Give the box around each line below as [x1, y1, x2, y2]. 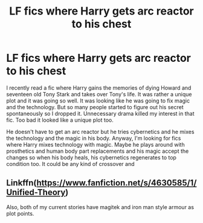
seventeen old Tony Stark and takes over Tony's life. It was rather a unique [6, 90, 192, 98]
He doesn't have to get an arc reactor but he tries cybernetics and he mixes [6, 128, 195, 135]
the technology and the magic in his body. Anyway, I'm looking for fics [6, 135, 181, 142]
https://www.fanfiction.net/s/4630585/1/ [36, 178, 197, 188]
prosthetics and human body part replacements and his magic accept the [6, 147, 189, 155]
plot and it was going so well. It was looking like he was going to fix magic [6, 97, 190, 104]
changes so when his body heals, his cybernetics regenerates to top [6, 153, 177, 161]
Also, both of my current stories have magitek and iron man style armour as [6, 203, 195, 210]
